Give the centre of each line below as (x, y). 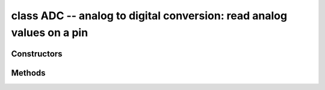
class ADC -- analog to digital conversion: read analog (149, 16)
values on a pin (50, 32)
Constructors (37, 54)
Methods (28, 73)
